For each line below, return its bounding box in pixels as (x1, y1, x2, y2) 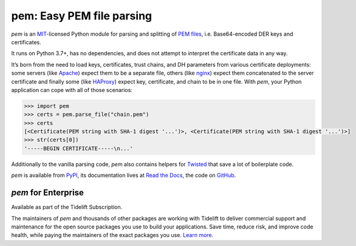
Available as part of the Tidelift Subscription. (11, 204, 123, 211)
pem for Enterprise (11, 188, 84, 198)
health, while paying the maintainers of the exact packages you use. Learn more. (11, 231, 214, 239)
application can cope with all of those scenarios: (11, 86, 133, 93)
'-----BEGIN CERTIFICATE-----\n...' (24, 145, 134, 151)
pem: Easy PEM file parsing (11, 9, 152, 22)
